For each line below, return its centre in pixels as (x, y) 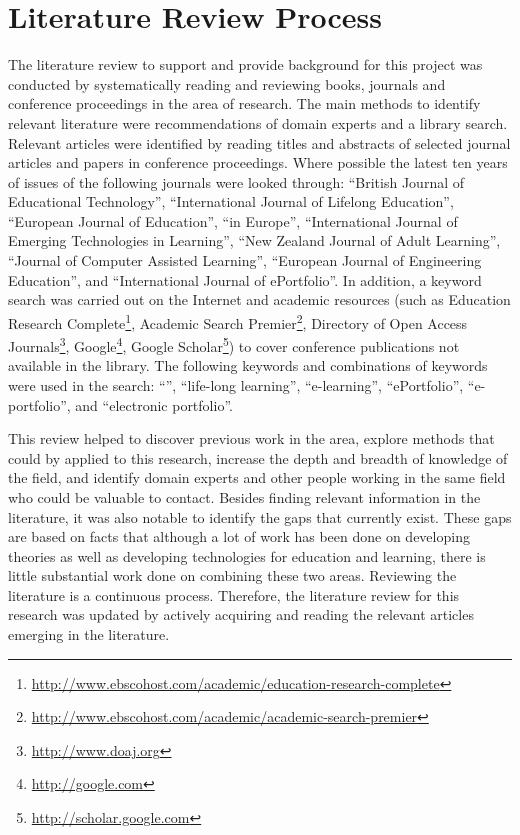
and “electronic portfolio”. (154, 404)
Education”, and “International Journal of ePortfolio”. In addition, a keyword (245, 279)
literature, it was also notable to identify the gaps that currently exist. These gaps (260, 516)
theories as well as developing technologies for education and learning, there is (247, 555)
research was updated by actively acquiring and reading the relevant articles (241, 614)
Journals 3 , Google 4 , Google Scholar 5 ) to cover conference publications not (234, 344)
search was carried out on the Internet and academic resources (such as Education (259, 299)
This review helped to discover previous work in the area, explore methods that (251, 438)
